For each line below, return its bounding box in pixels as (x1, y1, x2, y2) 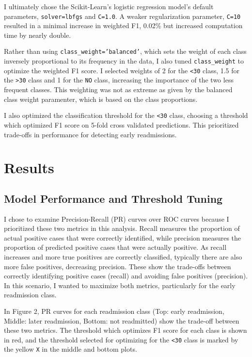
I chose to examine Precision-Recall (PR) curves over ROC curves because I (4, 213, 229, 224)
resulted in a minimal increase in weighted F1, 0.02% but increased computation (4, 20, 243, 31)
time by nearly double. (4, 30, 71, 40)
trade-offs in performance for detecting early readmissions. (4, 129, 177, 139)
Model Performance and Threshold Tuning (4, 191, 223, 206)
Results (4, 158, 54, 178)
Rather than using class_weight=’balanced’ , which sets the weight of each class (4, 46, 247, 56)
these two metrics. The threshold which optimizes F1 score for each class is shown (4, 325, 247, 335)
